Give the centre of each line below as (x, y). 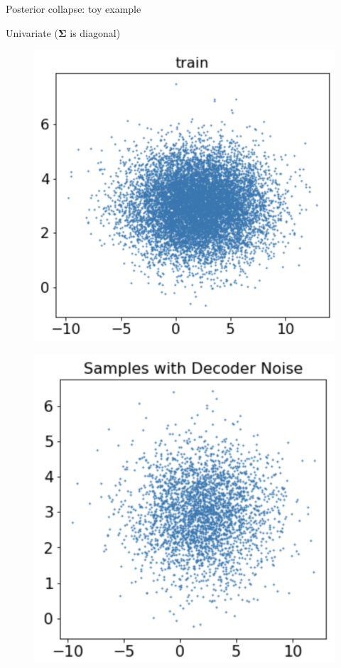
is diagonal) (95, 32)
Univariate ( (32, 32)
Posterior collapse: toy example (74, 9)
